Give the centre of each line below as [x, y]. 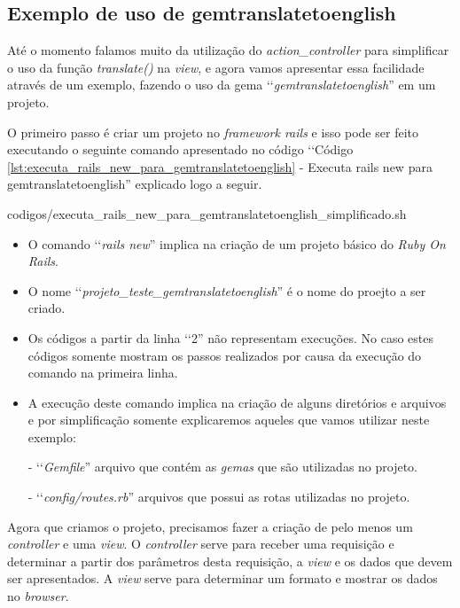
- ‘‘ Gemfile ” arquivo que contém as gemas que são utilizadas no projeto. [223, 467]
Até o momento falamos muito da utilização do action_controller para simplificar [228, 50]
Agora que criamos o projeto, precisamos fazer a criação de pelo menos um [210, 526]
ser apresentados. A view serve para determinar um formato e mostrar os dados [222, 578]
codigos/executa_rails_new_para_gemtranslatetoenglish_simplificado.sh [207, 213]
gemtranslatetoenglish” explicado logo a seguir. [135, 184]
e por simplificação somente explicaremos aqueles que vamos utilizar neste [229, 420]
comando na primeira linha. [103, 373]
